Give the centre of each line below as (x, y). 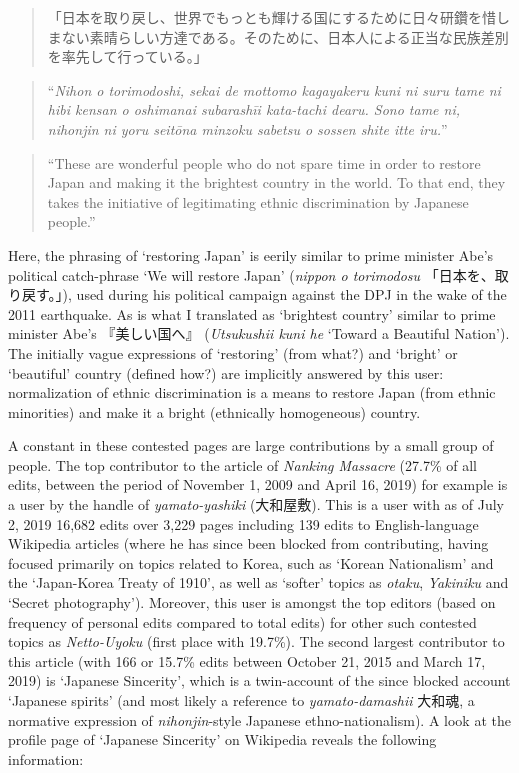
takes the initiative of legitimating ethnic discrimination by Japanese (258, 201)
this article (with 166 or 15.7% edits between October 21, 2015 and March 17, (247, 660)
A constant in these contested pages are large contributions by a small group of (251, 445)
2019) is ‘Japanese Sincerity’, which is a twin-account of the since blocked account (259, 680)
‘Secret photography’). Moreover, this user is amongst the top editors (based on (252, 602)
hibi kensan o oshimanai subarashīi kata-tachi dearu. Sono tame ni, (254, 109)
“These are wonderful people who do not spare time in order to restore (264, 162)
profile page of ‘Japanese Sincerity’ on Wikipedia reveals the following (222, 739)
